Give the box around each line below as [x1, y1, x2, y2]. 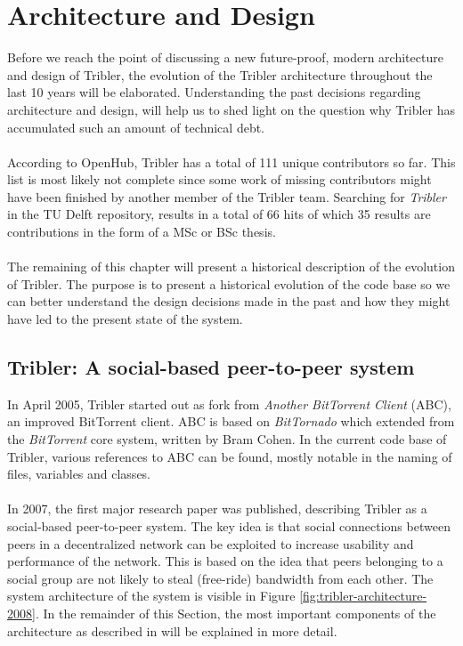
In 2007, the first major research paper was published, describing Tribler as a [7, 499, 427, 518]
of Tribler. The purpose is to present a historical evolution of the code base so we [7, 274, 451, 293]
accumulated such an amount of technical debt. [7, 117, 265, 136]
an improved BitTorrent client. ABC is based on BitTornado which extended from [7, 412, 455, 431]
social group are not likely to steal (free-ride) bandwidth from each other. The [7, 569, 434, 587]
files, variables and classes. [7, 464, 151, 483]
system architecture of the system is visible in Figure [7, 586, 296, 605]
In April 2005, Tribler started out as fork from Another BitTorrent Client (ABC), [7, 394, 451, 413]
